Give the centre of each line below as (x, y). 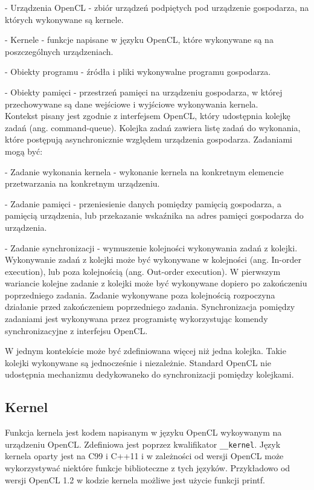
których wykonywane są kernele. (64, 19)
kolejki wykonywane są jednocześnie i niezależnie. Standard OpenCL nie (138, 362)
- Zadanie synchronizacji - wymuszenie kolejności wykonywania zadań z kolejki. (151, 247)
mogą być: (24, 151)
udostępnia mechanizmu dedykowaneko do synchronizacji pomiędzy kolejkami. (149, 374)
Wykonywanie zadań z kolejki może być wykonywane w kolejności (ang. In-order (153, 260)
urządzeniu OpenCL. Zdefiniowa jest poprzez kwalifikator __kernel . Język (143, 444)
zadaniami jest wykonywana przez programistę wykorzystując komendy (136, 319)
